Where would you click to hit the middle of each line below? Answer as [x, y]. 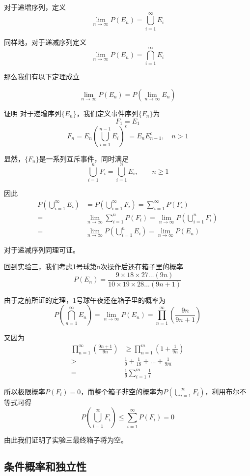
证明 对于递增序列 [33, 113]
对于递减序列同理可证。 [42, 250]
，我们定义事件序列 [107, 113]
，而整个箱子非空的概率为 [122, 391]
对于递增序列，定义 [35, 7]
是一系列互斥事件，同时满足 [84, 158]
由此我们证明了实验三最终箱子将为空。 [66, 440]
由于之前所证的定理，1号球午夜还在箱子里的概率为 [85, 300]
